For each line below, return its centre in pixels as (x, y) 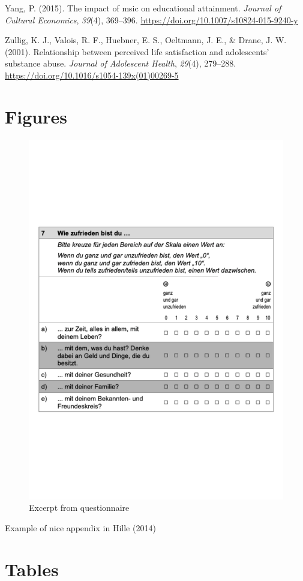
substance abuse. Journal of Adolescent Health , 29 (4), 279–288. (121, 63)
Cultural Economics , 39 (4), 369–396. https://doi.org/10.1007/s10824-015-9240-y (151, 19)
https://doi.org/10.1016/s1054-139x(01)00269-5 (92, 75)
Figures (36, 116)
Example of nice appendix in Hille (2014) (80, 527)
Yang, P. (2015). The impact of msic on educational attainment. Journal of (143, 8)
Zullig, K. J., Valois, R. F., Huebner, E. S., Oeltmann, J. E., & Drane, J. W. (146, 40)
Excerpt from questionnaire (79, 508)
